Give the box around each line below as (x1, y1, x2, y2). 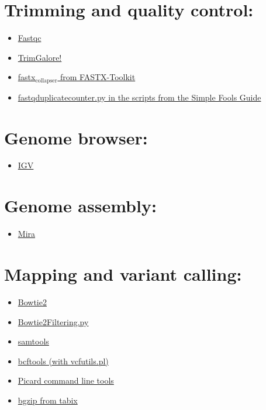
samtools (18, 335, 49, 347)
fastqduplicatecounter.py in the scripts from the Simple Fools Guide (18, 91, 261, 103)
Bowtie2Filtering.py (18, 315, 89, 328)
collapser (35, 77, 57, 84)
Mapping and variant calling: (4, 261, 242, 285)
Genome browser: (4, 125, 148, 149)
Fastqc (18, 32, 42, 44)
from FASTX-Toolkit (60, 71, 136, 83)
